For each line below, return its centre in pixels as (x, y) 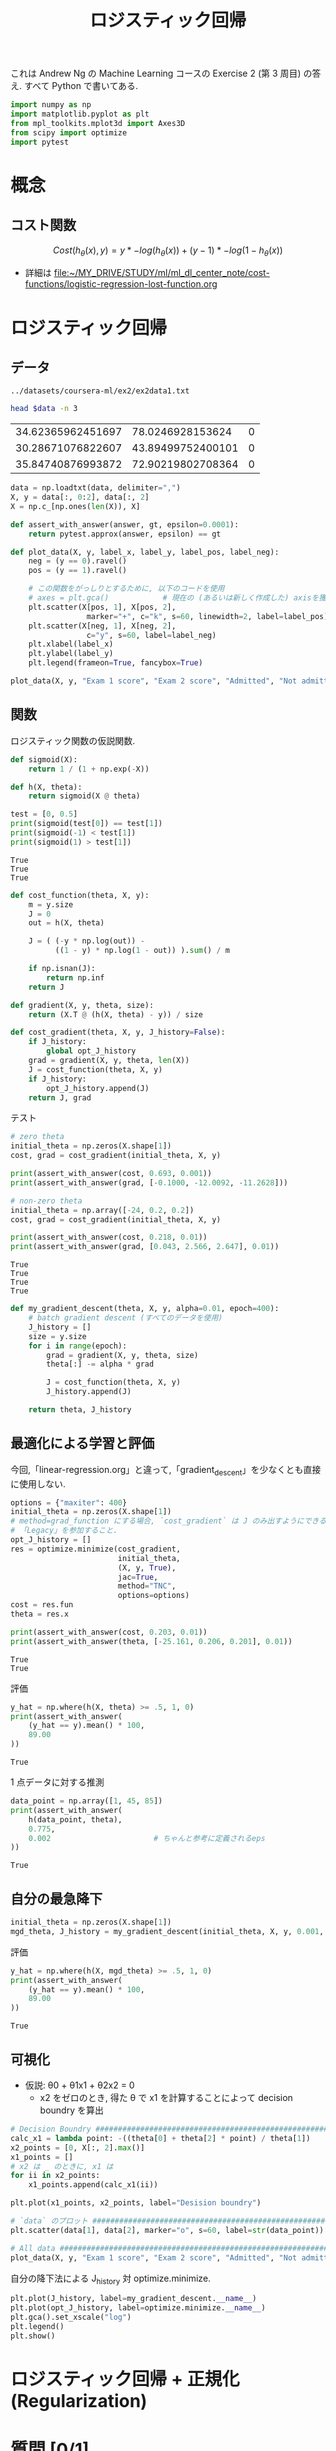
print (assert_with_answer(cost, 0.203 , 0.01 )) (109, 1632)
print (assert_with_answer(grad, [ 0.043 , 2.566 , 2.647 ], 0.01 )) (145, 1247)
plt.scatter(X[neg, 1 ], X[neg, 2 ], (102, 626)
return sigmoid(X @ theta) (84, 796)
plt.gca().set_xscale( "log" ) (71, 2317)
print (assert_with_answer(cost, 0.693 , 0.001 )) (111, 1174)
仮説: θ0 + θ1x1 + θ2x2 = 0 (79, 2085)
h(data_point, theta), (75, 1819)
